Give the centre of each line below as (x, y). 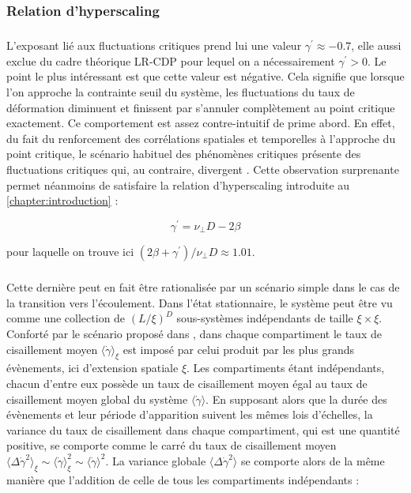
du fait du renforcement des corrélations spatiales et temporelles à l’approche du (201, 138)
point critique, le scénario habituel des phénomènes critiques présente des (184, 154)
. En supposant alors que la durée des (296, 399)
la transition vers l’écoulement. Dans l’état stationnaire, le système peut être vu (200, 302)
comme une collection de (66, 318)
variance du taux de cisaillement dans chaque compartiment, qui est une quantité (203, 429)
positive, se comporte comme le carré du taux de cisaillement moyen (172, 445)
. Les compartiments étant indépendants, (286, 368)
